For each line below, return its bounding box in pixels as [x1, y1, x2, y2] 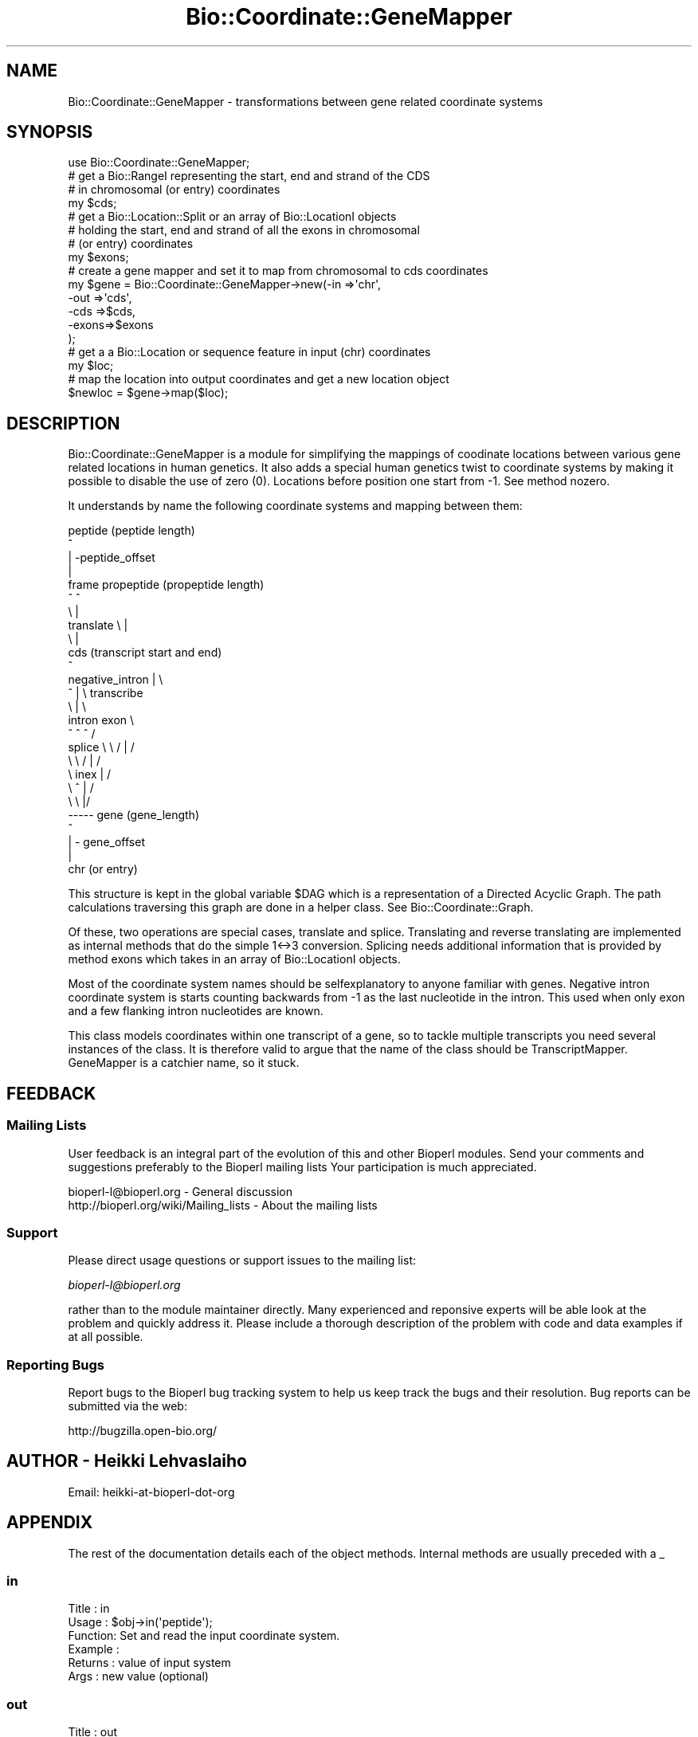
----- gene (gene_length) [68, 808, 200, 822]
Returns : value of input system [68, 1656, 231, 1670]
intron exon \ [68, 713, 135, 727]
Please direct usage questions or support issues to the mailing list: [68, 1253, 416, 1268]
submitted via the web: [68, 1399, 187, 1413]
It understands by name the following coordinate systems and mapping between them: [68, 499, 523, 513]
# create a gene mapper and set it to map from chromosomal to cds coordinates [68, 264, 488, 278]
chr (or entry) [68, 862, 138, 876]
